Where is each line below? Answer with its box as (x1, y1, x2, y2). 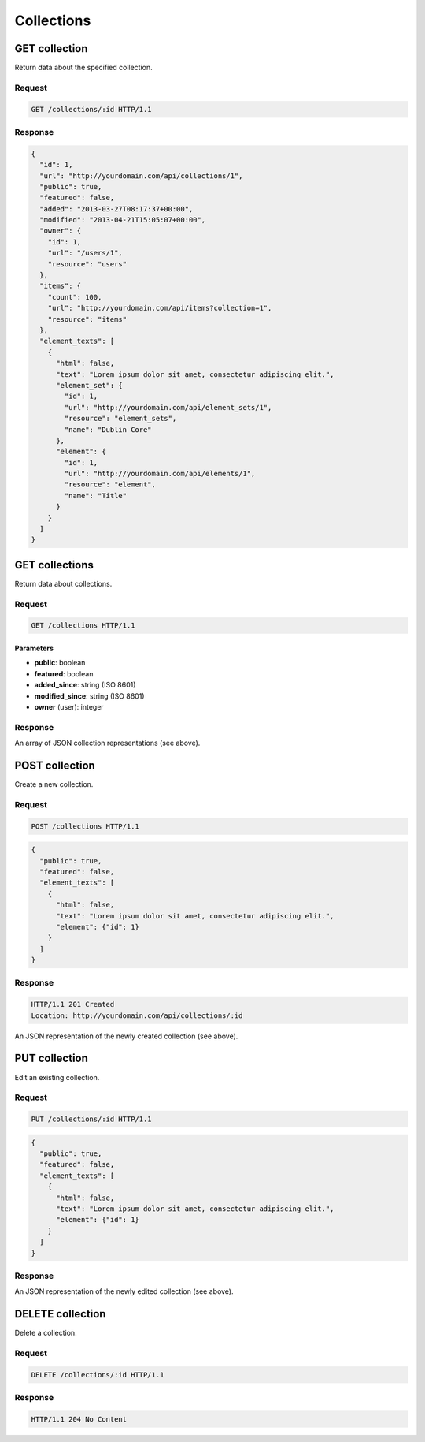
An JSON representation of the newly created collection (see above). (14, 1031, 238, 1041)
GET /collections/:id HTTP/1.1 (31, 105, 153, 114)
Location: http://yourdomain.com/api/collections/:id (31, 1011, 243, 1020)
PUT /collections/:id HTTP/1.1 (31, 1115, 153, 1123)
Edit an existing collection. (14, 1072, 100, 1082)
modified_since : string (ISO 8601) (34, 691, 145, 701)
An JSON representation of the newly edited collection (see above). (14, 1287, 234, 1296)
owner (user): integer (34, 702, 104, 712)
